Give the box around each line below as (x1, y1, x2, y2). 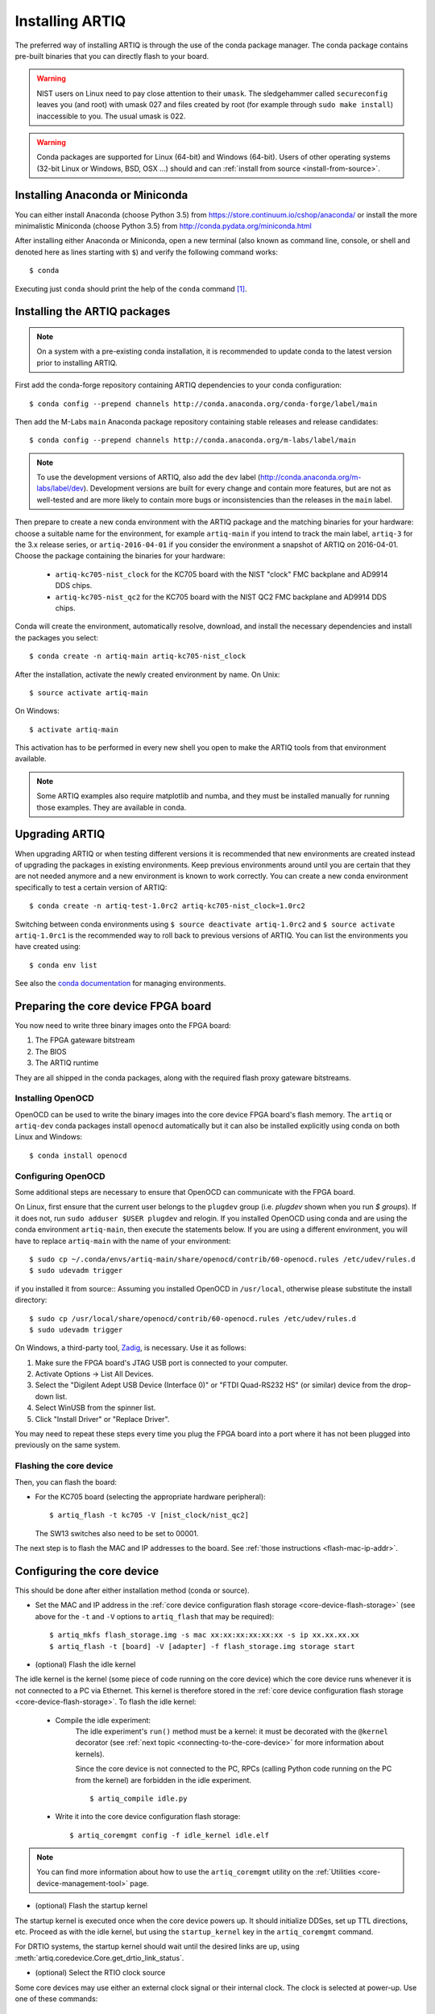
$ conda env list (29, 960, 97, 970)
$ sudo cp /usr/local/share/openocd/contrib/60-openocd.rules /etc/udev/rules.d (29, 1314, 357, 1323)
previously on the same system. (14, 1440, 121, 1450)
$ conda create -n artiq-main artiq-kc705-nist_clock (29, 652, 246, 661)
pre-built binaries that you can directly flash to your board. (14, 51, 209, 60)
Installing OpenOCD (14, 1092, 94, 1104)
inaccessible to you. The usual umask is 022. (36, 111, 186, 121)
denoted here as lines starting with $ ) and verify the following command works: (14, 247, 278, 257)
